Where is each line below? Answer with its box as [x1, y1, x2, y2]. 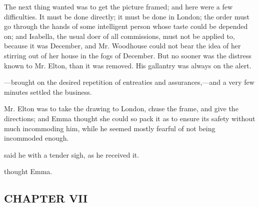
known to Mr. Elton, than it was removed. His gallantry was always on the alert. [4, 60, 251, 70]
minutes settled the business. [4, 86, 92, 97]
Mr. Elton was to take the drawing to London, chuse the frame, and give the [4, 103, 238, 114]
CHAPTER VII [4, 191, 88, 206]
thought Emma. [4, 166, 52, 177]
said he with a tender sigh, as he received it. [4, 149, 139, 160]
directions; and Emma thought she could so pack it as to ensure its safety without [4, 113, 255, 123]
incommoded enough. [4, 133, 69, 143]
